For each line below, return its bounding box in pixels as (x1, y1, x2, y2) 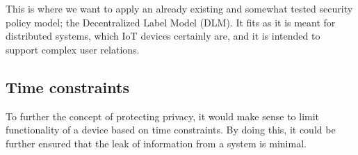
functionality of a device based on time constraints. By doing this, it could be (6, 122, 336, 137)
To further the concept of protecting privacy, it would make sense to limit (6, 108, 320, 123)
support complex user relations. (6, 42, 140, 56)
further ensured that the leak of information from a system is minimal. (6, 136, 307, 150)
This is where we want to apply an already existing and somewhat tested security (6, 1, 353, 15)
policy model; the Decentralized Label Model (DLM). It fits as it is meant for (6, 15, 336, 29)
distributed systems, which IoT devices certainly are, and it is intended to (6, 28, 320, 43)
